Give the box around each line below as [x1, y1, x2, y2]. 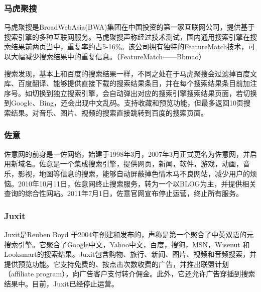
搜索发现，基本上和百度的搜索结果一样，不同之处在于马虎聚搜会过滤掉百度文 [4, 68, 257, 78]
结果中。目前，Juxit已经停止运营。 [4, 278, 118, 288]
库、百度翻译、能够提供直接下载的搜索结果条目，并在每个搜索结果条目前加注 [4, 78, 257, 88]
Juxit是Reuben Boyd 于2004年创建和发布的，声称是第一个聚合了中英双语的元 [4, 229, 254, 239]
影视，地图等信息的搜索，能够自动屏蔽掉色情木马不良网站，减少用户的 [18, 168, 250, 178]
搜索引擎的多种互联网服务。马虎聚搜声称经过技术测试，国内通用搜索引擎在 [4, 31, 250, 42]
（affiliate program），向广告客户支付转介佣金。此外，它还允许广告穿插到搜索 [4, 268, 255, 279]
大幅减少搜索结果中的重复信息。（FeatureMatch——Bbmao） [11, 51, 206, 61]
